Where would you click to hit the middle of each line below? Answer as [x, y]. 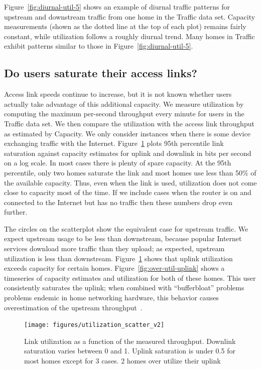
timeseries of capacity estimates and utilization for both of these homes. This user [130, 278]
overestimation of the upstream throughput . [73, 307]
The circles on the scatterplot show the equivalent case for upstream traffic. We [126, 228]
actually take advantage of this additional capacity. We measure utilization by [124, 104]
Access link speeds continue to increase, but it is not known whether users [118, 94]
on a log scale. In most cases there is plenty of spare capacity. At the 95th [118, 163]
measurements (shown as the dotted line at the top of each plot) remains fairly [125, 26]
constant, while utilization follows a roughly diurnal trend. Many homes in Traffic [129, 36]
